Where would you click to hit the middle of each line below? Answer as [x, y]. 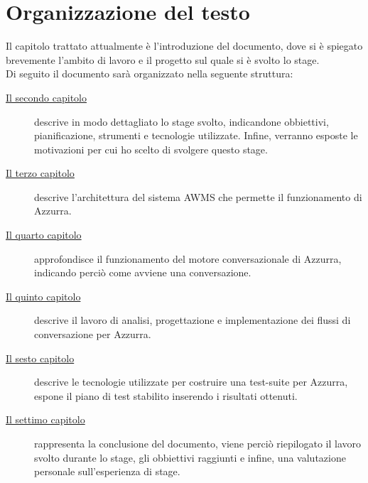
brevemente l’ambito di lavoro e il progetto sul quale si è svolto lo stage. [163, 59]
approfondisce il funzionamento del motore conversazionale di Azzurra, [188, 258]
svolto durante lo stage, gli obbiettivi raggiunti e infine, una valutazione [190, 457]
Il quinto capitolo [43, 296]
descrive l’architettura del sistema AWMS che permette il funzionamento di [198, 196]
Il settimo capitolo [45, 419]
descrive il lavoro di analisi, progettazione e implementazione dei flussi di [193, 320]
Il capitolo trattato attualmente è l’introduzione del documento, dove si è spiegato [184, 46]
